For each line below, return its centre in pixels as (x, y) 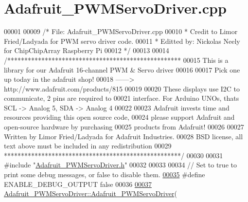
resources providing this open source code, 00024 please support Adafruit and (119, 117)
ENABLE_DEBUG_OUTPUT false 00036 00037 (78, 184)
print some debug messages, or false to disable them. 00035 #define (105, 174)
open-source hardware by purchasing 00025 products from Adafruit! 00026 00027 (124, 127)
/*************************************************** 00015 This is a (116, 60)
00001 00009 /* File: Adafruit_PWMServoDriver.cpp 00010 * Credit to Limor (121, 31)
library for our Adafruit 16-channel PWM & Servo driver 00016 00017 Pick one (122, 69)
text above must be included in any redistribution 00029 (88, 146)
